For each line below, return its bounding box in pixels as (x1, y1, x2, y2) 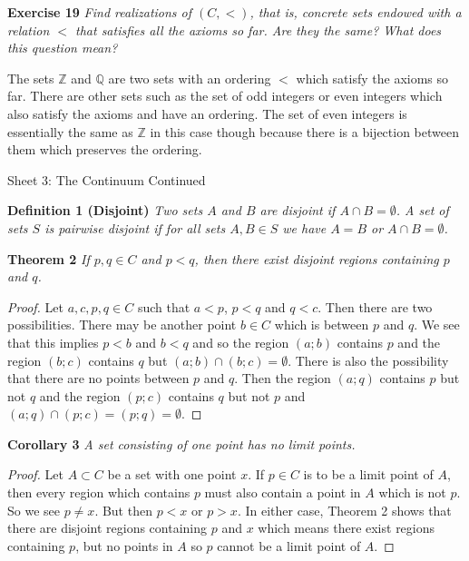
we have (282, 218, 327, 237)
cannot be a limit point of (217, 536, 361, 555)
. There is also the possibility (288, 350, 449, 369)
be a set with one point (107, 465, 237, 484)
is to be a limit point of (303, 465, 434, 484)
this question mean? (7, 38, 118, 57)
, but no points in (75, 536, 173, 555)
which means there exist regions (258, 518, 435, 537)
